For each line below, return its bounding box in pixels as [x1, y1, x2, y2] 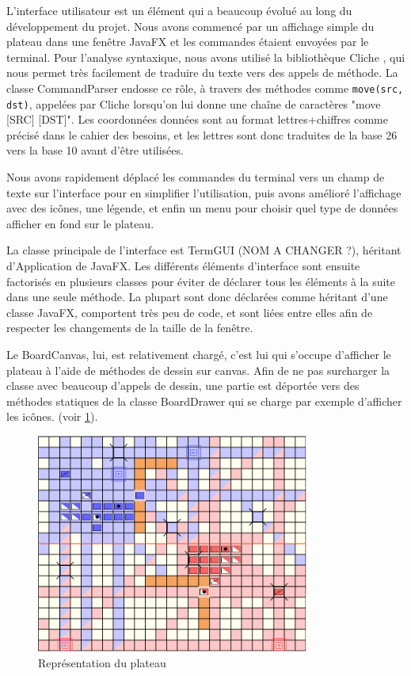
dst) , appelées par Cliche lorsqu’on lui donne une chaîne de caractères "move [6, 95, 381, 112]
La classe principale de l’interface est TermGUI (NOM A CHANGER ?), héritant [6, 242, 401, 258]
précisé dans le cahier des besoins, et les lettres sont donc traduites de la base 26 [6, 126, 398, 143]
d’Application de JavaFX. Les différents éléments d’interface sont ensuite [6, 258, 360, 274]
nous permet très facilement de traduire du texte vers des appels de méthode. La [6, 64, 398, 81]
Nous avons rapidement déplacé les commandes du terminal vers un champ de [6, 169, 385, 185]
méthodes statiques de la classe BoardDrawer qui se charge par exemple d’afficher [6, 392, 402, 409]
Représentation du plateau [38, 654, 166, 670]
